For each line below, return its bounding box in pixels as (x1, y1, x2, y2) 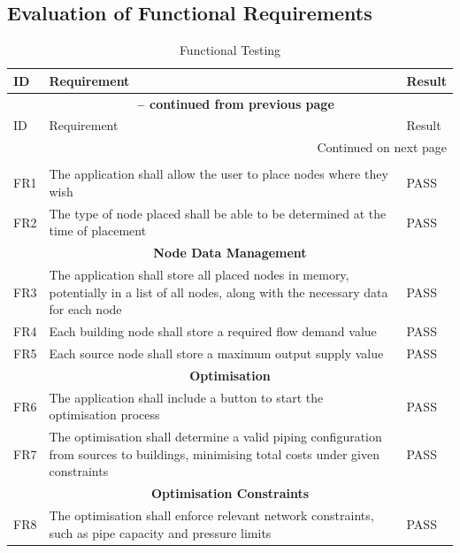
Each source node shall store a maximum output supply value (49, 344, 384, 363)
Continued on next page (317, 138, 447, 157)
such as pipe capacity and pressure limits (49, 523, 272, 541)
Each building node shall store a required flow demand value (49, 322, 377, 341)
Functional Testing (179, 41, 281, 59)
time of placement (49, 221, 147, 240)
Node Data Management (153, 243, 307, 262)
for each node (49, 300, 122, 319)
